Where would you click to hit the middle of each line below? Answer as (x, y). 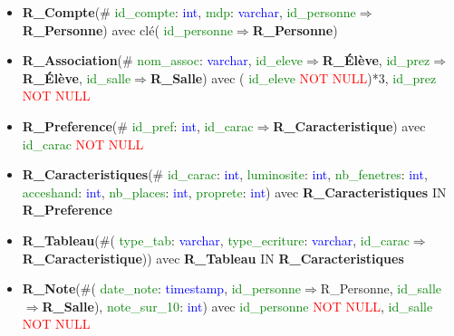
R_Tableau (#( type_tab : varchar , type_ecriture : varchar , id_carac (216, 240)
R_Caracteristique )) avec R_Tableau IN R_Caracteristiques (213, 258)
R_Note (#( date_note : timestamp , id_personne (162, 288)
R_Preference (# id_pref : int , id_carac (138, 125)
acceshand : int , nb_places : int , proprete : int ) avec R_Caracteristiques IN (234, 192)
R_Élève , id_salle (77, 77)
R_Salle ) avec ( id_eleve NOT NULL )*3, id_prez (293, 77)
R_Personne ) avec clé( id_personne (127, 29)
